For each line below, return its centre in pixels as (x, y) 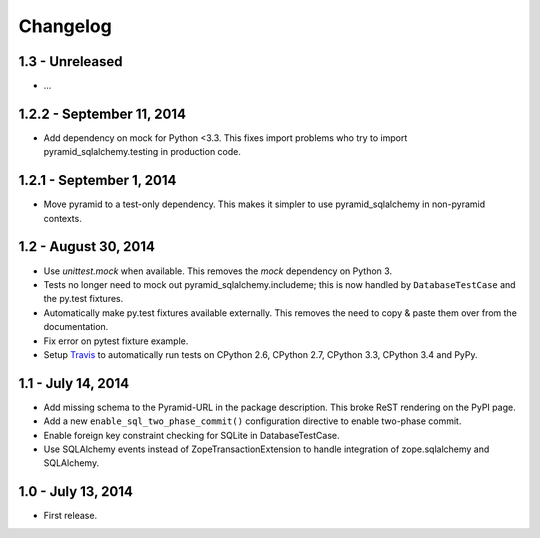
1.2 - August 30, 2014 (86, 246)
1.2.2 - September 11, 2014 (102, 113)
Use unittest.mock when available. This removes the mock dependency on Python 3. (218, 271)
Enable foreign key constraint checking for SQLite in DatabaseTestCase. (191, 435)
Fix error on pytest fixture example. (116, 341)
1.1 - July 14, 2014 (74, 383)
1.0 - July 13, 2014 (76, 491)
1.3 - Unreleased (71, 61)
